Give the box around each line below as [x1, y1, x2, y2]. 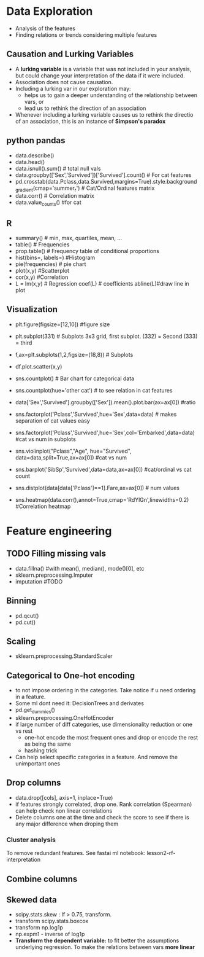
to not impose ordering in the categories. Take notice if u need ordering [15, 687, 196, 694]
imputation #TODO [15, 577, 63, 585]
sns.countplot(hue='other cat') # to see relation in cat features [15, 386, 173, 394]
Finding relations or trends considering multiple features [15, 31, 157, 38]
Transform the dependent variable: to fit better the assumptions [15, 937, 179, 944]
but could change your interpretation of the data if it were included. [15, 72, 185, 79]
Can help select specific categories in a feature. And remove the [15, 754, 178, 761]
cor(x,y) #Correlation [15, 273, 69, 281]
